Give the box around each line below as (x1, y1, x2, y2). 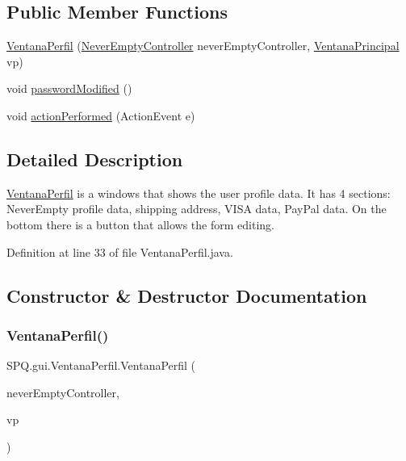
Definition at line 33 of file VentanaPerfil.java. (6, 243, 233, 260)
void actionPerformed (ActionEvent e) (6, 107, 195, 124)
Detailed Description (6, 146, 183, 171)
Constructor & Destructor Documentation (6, 283, 367, 308)
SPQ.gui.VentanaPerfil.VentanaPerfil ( (6, 357, 196, 374)
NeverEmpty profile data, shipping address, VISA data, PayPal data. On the (6, 200, 387, 217)
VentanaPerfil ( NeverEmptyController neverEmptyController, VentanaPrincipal (6, 37, 400, 54)
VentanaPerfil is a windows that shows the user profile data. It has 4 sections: (6, 184, 391, 201)
